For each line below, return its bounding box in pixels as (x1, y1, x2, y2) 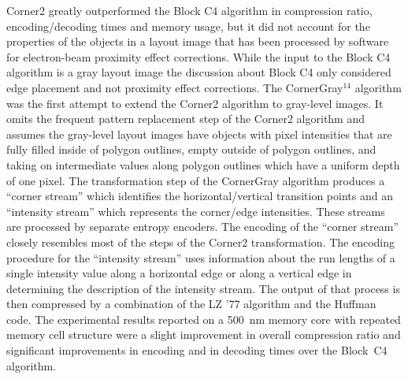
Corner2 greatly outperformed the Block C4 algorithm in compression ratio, (6, 2, 373, 18)
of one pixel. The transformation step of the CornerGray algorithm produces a (6, 172, 385, 188)
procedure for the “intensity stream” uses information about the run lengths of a (6, 249, 395, 266)
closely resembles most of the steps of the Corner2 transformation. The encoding (6, 233, 395, 250)
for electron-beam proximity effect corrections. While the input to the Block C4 (6, 48, 391, 65)
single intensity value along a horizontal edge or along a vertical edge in (6, 265, 352, 281)
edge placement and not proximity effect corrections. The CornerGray (6, 79, 343, 95)
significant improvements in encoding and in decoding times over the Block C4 (6, 342, 388, 359)
